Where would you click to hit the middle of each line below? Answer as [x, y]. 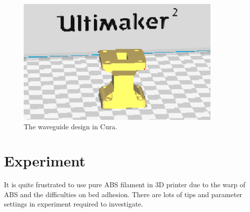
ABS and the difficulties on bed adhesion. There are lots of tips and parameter [123, 194]
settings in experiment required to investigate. [74, 204]
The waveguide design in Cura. [71, 127]
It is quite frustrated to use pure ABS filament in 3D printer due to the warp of [125, 185]
